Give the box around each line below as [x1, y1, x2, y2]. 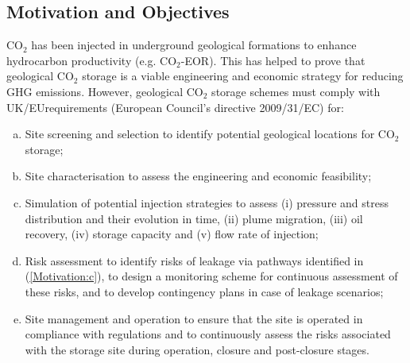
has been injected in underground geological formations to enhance [31, 37, 357, 53]
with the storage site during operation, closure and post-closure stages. [25, 341, 369, 357]
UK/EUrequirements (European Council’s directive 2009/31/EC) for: [6, 98, 344, 115]
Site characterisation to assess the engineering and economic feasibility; [25, 168, 372, 184]
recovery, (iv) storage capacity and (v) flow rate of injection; [25, 226, 319, 242]
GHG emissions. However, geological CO [6, 83, 203, 99]
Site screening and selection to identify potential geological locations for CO [25, 126, 395, 142]
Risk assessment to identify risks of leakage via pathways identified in [25, 252, 364, 268]
